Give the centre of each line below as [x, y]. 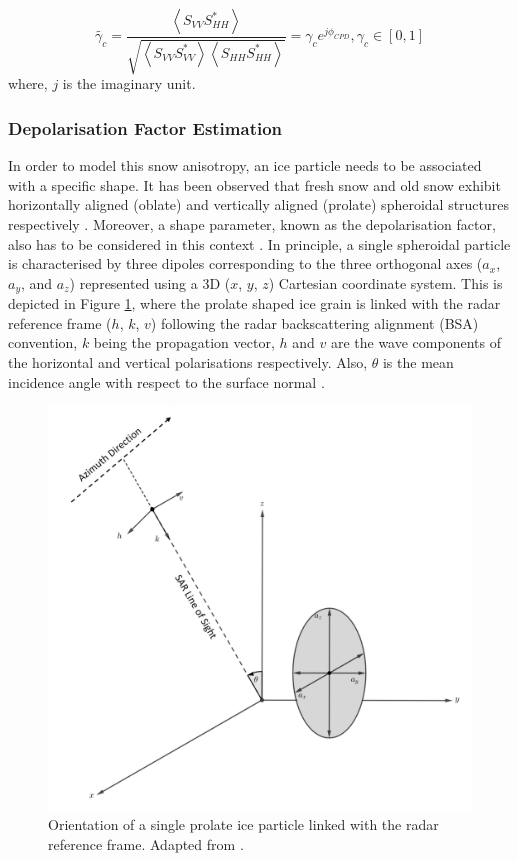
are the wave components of [415, 342]
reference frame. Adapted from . [146, 843]
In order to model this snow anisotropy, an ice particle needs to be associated [245, 165]
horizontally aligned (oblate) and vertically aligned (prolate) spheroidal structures [259, 204]
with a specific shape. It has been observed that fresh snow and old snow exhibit [254, 184]
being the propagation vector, [184, 342]
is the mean [418, 362]
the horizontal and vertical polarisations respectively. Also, [188, 362]
